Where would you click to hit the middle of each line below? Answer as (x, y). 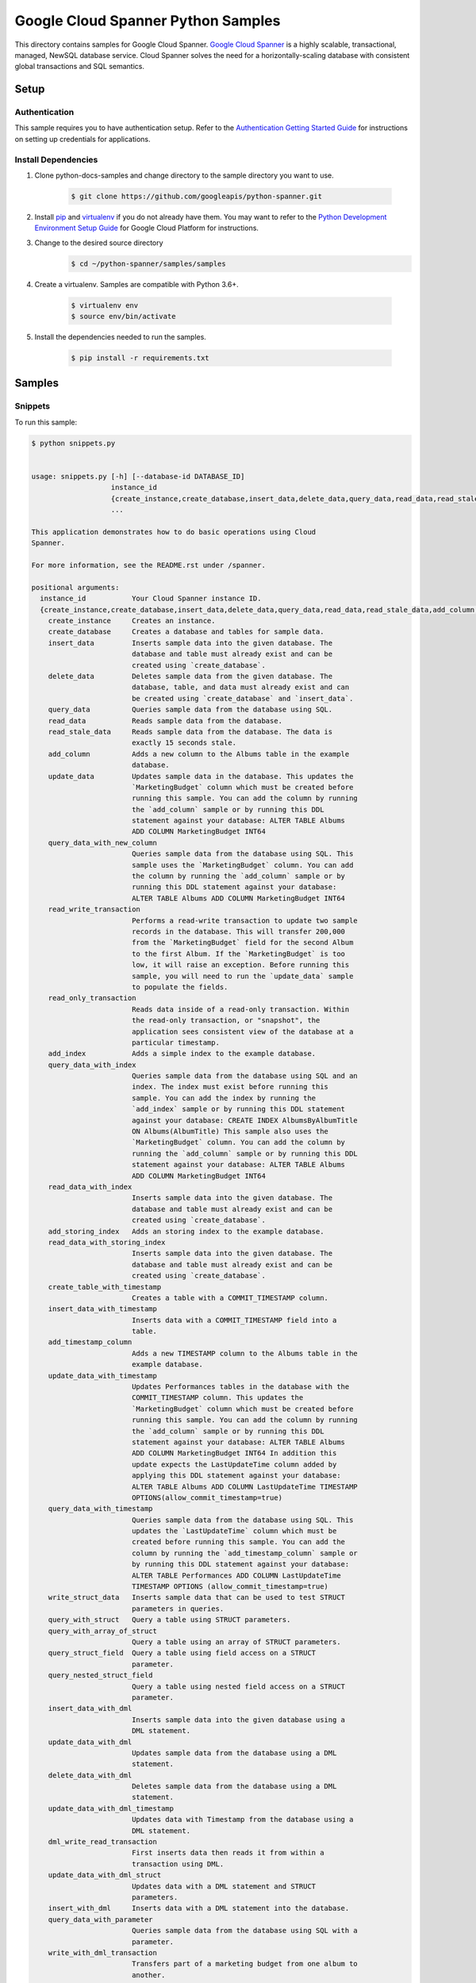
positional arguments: (75, 587)
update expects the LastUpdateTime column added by (234, 1464)
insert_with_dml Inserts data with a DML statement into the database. (199, 1908)
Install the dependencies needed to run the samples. (120, 337)
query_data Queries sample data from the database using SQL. (190, 710)
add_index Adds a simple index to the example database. (182, 1054)
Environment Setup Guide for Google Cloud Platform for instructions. (147, 228)
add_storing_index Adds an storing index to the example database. (186, 1231)
